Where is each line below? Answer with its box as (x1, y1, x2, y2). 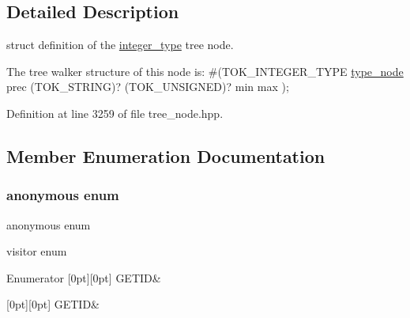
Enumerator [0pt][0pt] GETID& (6, 269, 161, 286)
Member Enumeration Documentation (6, 143, 325, 168)
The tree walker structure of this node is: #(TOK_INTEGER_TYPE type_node (6, 62, 404, 79)
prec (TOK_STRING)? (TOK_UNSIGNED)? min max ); (6, 78, 289, 95)
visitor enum (6, 243, 67, 259)
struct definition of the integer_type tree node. (6, 36, 234, 53)
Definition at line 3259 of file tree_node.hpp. (6, 104, 224, 121)
